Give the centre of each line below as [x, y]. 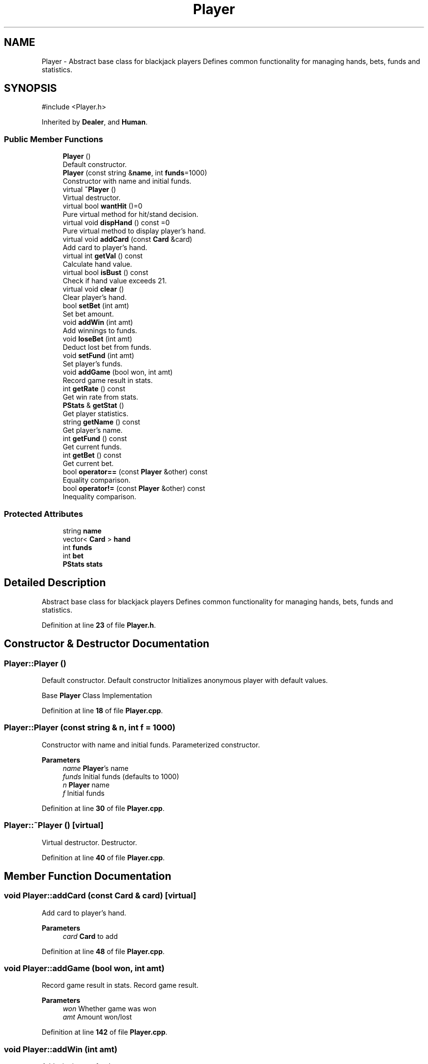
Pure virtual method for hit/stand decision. [130, 214]
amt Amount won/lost [97, 1017]
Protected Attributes [43, 514]
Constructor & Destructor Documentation [107, 644]
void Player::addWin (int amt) [61, 1049]
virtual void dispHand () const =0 [116, 223]
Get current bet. [88, 464]
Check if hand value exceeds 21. [115, 281]
